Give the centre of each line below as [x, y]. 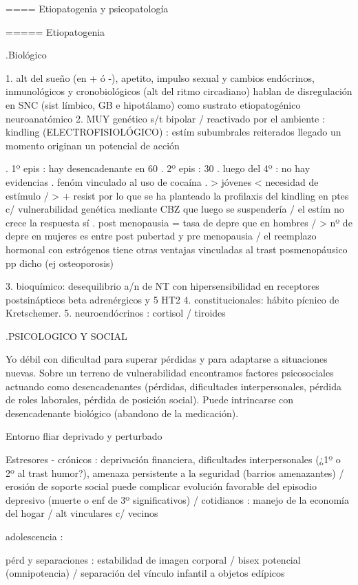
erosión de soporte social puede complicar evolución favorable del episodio [161, 486]
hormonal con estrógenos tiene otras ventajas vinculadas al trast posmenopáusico [177, 249]
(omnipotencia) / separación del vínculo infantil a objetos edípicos [145, 573]
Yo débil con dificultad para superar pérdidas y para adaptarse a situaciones [167, 359]
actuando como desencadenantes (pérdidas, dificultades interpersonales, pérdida [173, 386]
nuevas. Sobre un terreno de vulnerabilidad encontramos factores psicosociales [170, 373]
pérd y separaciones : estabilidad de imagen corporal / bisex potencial [153, 559]
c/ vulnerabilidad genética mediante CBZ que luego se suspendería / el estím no [175, 209]
